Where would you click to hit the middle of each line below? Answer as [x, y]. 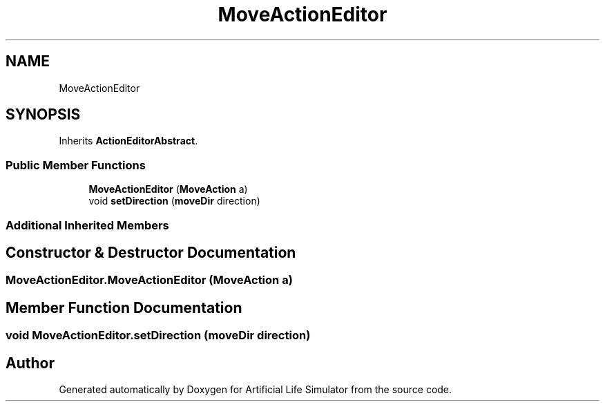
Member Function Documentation [124, 307]
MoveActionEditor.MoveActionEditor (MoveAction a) [149, 280]
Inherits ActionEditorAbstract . [128, 141]
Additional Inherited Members [87, 225]
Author [30, 363]
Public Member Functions [76, 165]
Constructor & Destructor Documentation [151, 252]
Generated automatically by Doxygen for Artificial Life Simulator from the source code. [256, 390]
